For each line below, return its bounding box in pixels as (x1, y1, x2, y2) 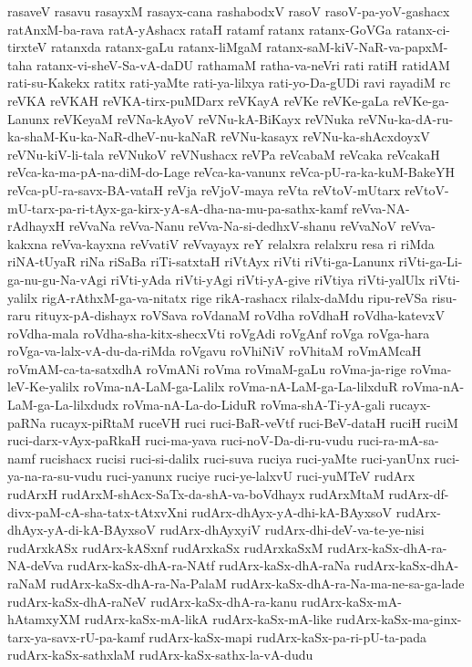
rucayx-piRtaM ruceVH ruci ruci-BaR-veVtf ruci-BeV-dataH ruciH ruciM (50, 412, 458, 432)
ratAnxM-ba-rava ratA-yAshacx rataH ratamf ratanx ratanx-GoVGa (7, 19, 392, 38)
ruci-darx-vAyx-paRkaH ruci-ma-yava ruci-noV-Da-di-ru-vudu (7, 431, 354, 450)
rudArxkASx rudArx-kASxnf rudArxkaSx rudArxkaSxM (7, 537, 323, 557)
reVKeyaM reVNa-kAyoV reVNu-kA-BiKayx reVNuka (53, 109, 354, 128)
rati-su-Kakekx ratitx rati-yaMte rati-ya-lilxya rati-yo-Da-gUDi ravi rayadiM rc (7, 73, 451, 92)
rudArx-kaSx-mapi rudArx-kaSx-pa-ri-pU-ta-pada (149, 627, 427, 646)
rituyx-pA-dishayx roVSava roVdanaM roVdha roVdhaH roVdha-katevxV (35, 306, 446, 325)
